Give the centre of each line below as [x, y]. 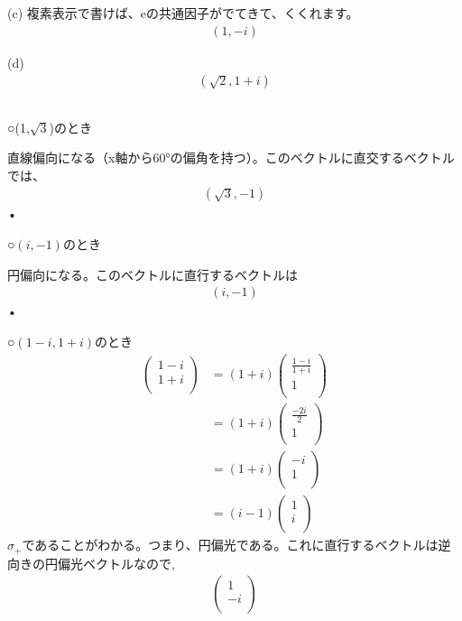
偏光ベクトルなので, [116, 563]
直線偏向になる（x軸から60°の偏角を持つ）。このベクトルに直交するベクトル [231, 158]
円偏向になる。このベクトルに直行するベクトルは [152, 274]
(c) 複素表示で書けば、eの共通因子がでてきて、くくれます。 [183, 13]
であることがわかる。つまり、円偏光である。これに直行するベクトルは [230, 545]
